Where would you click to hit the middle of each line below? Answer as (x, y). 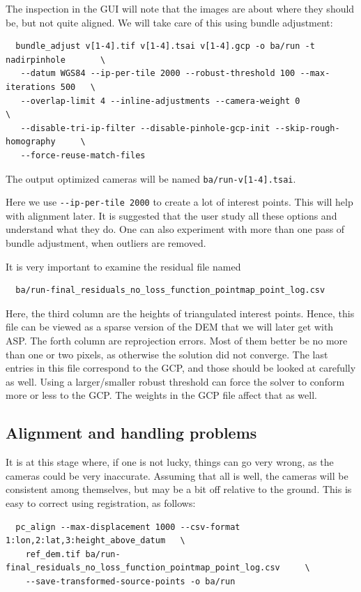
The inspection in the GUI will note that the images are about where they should (180, 8)
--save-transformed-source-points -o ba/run (130, 581)
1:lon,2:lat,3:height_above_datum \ (95, 541)
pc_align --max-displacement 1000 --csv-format (128, 527)
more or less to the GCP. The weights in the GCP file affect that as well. (161, 395)
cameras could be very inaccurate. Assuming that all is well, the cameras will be (177, 475)
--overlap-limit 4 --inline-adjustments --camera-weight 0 (160, 101)
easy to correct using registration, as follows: (101, 502)
